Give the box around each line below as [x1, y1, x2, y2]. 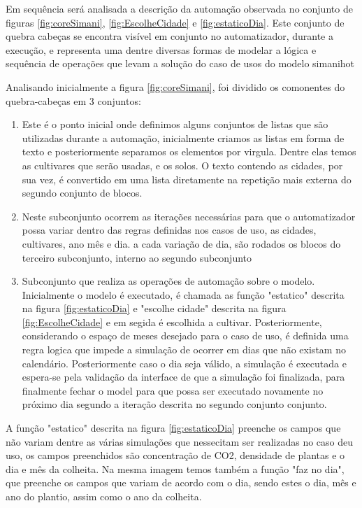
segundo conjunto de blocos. [22, 185, 143, 200]
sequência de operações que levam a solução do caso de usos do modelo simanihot [6, 56, 355, 71]
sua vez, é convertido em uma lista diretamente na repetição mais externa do [22, 171, 352, 186]
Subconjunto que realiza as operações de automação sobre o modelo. [22, 274, 315, 288]
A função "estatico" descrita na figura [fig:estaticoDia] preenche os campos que [6, 421, 341, 435]
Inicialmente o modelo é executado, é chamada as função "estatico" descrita [22, 287, 345, 302]
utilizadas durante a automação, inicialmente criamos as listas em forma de [22, 130, 345, 145]
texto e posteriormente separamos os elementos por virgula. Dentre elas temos [22, 144, 356, 159]
